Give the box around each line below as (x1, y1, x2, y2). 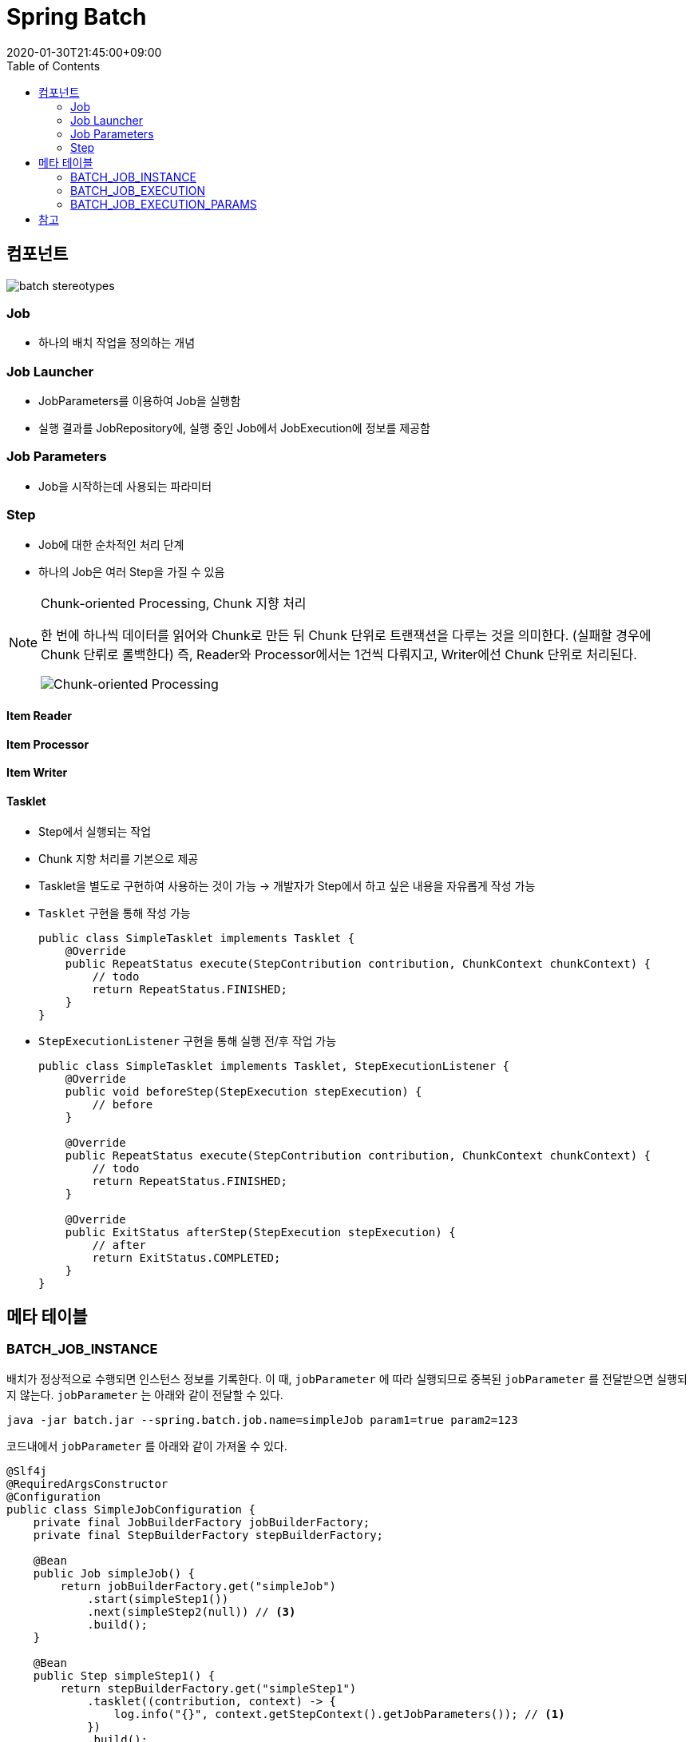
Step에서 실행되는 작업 (38, 824, 152, 838)
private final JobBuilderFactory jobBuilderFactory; (33, 1515, 370, 1529)
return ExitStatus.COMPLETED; (92, 1251, 281, 1264)
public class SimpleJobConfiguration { (6, 1502, 255, 1516)
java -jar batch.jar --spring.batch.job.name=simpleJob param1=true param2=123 (6, 1413, 518, 1426)
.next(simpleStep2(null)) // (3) (87, 1605, 296, 1618)
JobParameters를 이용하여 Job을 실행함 (38, 394, 241, 408)
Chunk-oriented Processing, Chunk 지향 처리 (41, 595, 307, 611)
